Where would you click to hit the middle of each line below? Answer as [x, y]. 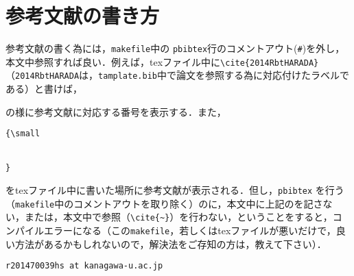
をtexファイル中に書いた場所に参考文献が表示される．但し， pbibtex [159, 189]
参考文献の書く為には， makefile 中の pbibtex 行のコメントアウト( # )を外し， [175, 48]
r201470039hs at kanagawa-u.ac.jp [84, 266]
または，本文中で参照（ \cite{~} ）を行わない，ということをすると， [178, 217]
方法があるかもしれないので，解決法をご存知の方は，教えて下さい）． [170, 243]
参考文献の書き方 [83, 15]
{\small [23, 134]
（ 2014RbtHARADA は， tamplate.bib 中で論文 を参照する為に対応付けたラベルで [177, 75]
